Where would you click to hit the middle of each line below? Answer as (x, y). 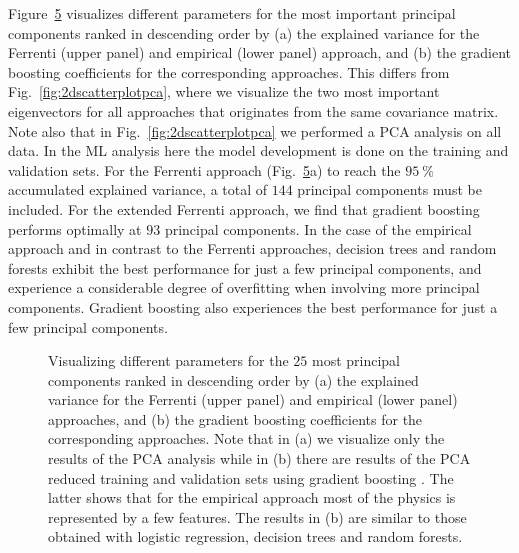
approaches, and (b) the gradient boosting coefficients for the (235, 418)
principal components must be (389, 189)
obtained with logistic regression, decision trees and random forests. (255, 536)
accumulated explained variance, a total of (138, 189)
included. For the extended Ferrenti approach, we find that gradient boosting (244, 208)
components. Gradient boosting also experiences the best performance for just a (253, 306)
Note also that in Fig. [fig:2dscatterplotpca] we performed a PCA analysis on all (255, 130)
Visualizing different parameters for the (168, 360)
